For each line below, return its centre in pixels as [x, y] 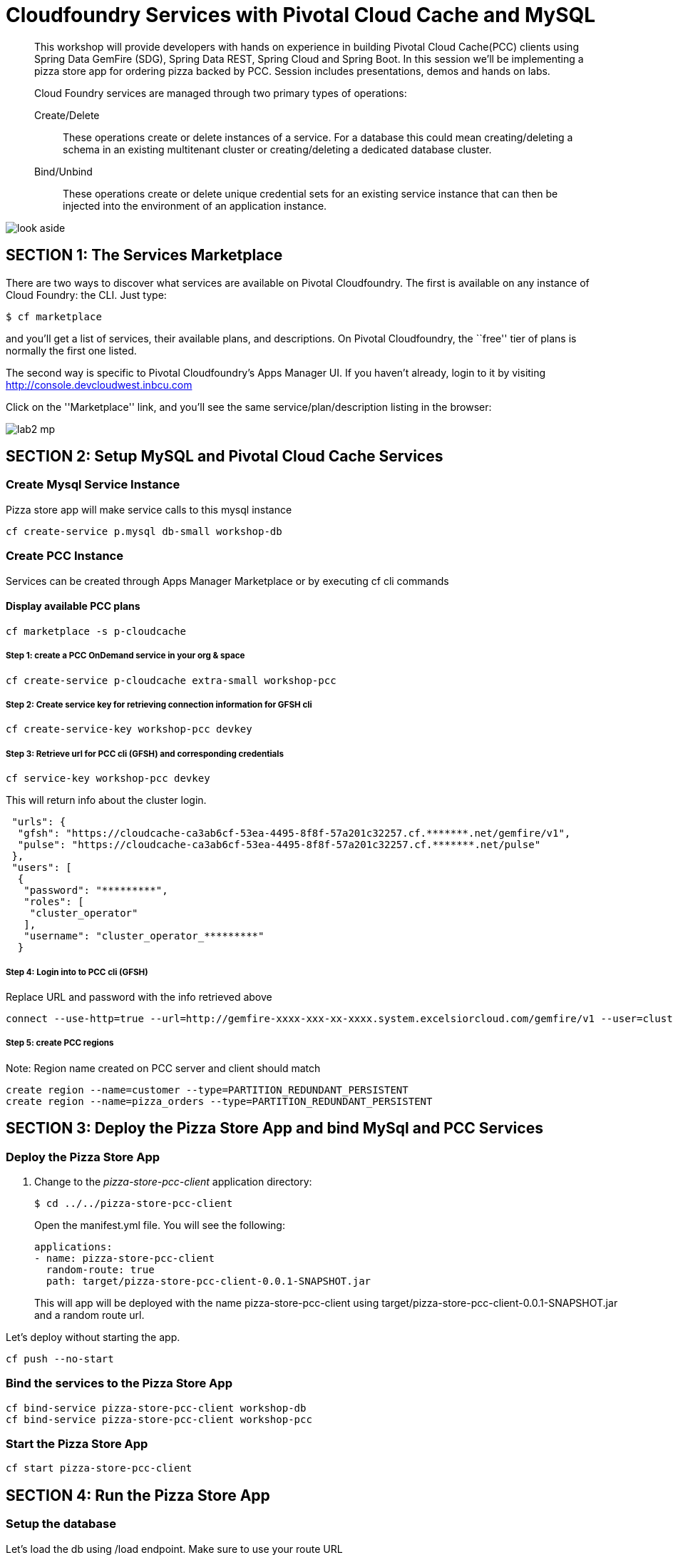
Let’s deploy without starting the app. [93, 1337]
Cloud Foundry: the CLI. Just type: [86, 295]
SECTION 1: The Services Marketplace [144, 255]
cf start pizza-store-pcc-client [99, 1468]
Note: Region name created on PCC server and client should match [163, 1068]
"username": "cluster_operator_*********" [144, 936]
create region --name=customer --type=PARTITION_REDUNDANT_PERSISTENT [207, 1090]
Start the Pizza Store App [77, 1444]
